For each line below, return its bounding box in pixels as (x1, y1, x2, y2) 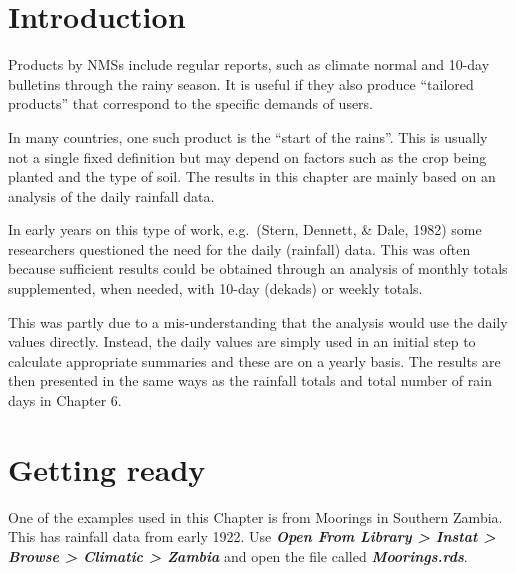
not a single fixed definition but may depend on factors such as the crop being (8, 146, 487, 167)
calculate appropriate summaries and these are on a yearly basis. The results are (8, 350, 501, 371)
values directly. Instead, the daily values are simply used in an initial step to (8, 331, 476, 352)
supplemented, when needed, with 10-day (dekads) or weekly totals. (8, 278, 423, 299)
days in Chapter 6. (8, 390, 122, 411)
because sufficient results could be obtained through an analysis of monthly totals (8, 258, 508, 279)
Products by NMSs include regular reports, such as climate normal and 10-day (8, 54, 490, 75)
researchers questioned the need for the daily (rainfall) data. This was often (8, 238, 471, 259)
